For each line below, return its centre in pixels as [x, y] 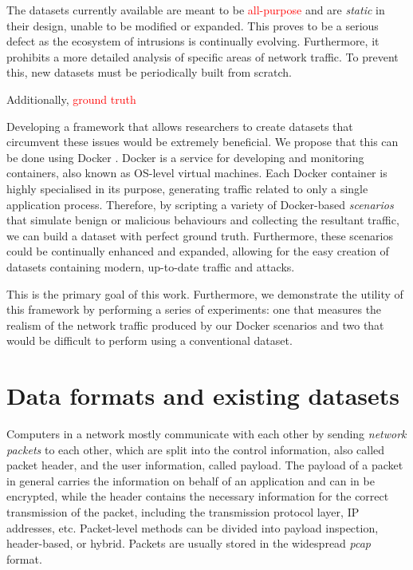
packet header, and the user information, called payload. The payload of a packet [205, 465]
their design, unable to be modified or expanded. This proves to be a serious [193, 25]
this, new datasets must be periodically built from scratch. [149, 72]
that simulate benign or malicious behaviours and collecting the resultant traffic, [203, 220]
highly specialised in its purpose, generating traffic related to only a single [187, 188]
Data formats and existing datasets [203, 396]
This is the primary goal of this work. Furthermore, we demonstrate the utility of [205, 293]
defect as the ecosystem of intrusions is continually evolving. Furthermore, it [193, 41]
